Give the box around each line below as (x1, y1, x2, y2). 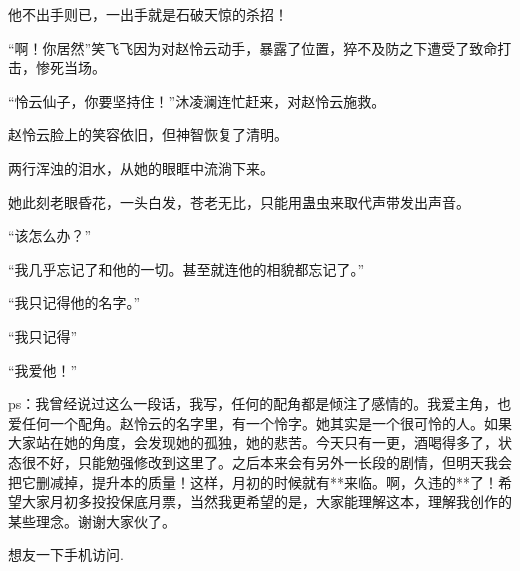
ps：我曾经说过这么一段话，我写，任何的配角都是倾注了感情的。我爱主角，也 (8, 393, 512, 414)
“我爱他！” (8, 359, 78, 380)
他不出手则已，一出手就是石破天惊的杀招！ (8, 4, 288, 24)
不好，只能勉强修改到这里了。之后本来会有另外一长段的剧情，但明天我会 (35, 451, 512, 472)
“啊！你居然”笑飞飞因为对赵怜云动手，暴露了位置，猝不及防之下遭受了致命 (8, 37, 498, 58)
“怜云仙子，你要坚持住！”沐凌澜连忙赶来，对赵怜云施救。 (8, 90, 386, 111)
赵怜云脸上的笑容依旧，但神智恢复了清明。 (8, 124, 288, 145)
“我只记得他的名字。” (8, 292, 141, 313)
